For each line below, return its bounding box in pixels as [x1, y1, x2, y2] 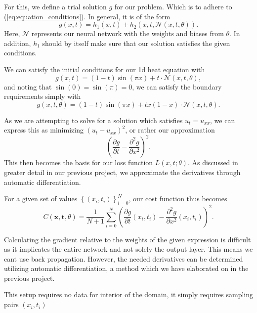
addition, [4, 38, 31, 48]
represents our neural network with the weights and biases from [31, 28, 224, 39]
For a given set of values [4, 193, 78, 204]
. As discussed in [187, 157, 238, 168]
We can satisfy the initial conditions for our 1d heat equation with [4, 64, 205, 74]
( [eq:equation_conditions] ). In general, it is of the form [4, 11, 171, 21]
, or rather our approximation [125, 125, 215, 135]
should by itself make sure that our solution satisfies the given [42, 38, 230, 48]
